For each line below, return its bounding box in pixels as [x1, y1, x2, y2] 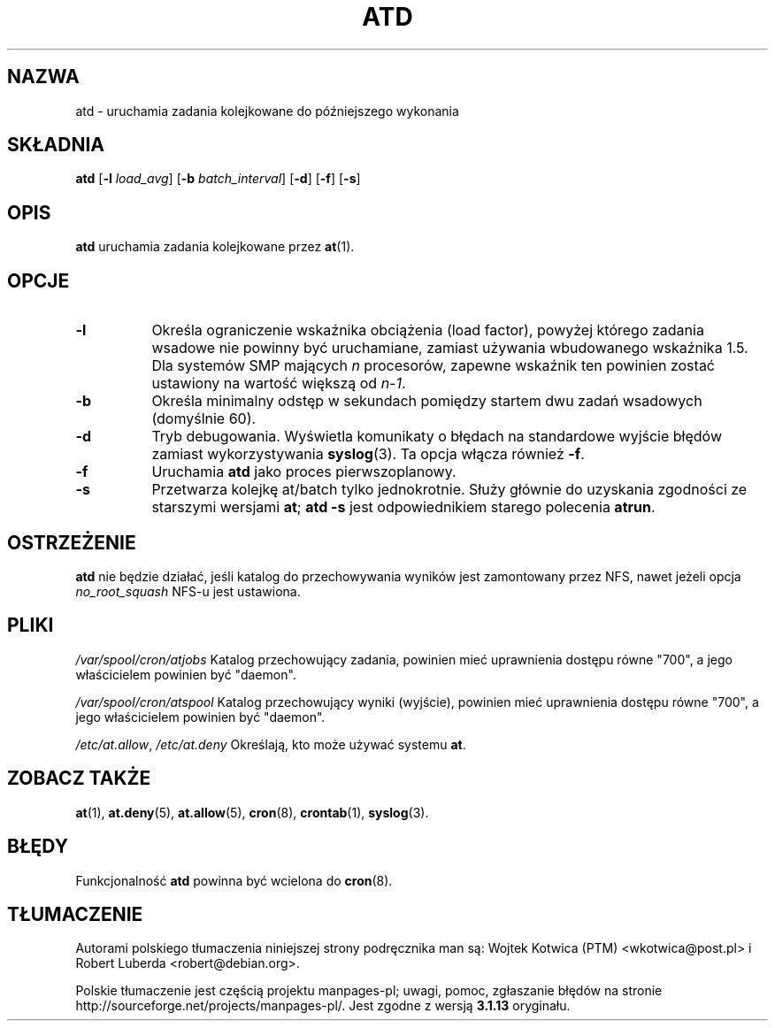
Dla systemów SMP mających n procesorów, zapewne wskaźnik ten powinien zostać [151, 357, 715, 375]
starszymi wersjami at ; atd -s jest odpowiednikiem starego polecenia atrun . [151, 498, 656, 517]
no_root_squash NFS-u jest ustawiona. [75, 583, 301, 599]
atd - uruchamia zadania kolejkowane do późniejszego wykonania [75, 103, 459, 119]
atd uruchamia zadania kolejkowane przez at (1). [75, 239, 355, 255]
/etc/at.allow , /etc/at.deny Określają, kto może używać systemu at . [75, 736, 466, 752]
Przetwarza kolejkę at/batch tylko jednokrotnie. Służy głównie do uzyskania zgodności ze [151, 480, 748, 499]
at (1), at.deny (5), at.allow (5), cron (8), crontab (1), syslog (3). [75, 804, 429, 820]
